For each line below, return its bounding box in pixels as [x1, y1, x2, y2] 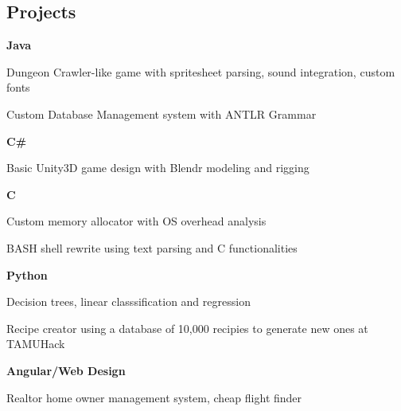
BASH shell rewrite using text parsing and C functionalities [6, 239, 298, 256]
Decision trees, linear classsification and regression [6, 293, 251, 310]
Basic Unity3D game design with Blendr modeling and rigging [6, 159, 310, 176]
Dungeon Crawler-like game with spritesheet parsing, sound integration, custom [6, 63, 395, 80]
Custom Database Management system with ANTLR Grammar [6, 105, 317, 122]
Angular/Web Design [6, 362, 126, 378]
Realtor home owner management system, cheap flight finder [6, 389, 302, 405]
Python [6, 266, 48, 283]
